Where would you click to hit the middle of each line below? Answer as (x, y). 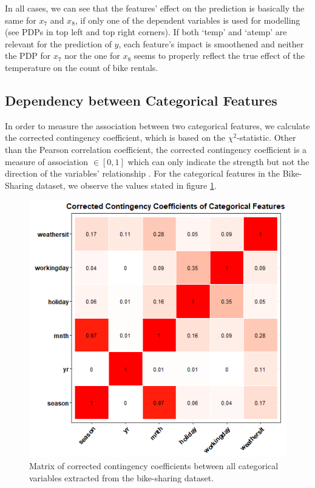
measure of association (47, 161)
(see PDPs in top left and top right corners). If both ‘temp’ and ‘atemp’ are (146, 32)
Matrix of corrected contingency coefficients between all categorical (154, 465)
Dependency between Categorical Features (141, 100)
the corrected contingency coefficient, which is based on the (115, 137)
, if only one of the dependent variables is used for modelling (188, 20)
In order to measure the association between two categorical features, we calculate (157, 125)
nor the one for (92, 56)
